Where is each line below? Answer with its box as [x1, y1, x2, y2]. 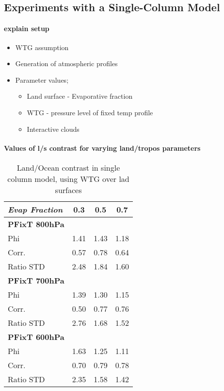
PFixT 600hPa [8, 331, 64, 342]
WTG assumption [15, 42, 69, 52]
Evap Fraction [8, 203, 63, 215]
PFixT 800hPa [8, 218, 64, 230]
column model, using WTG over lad [7, 173, 129, 184]
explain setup [4, 23, 49, 34]
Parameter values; [15, 74, 69, 85]
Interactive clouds [27, 124, 80, 134]
